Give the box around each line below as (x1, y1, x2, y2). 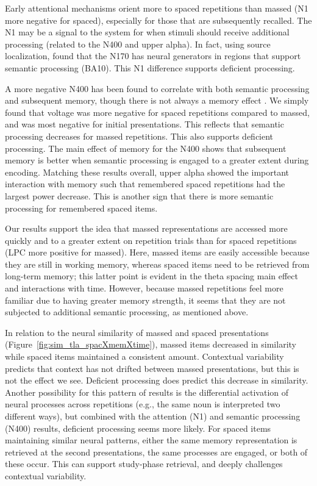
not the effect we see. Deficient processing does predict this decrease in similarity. (5, 374, 308, 387)
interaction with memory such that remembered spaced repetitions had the (5, 177, 285, 190)
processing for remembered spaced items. (5, 201, 158, 214)
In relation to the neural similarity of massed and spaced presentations (5, 326, 269, 338)
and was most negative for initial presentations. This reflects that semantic (5, 118, 284, 130)
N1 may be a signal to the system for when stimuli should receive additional (5, 26, 290, 38)
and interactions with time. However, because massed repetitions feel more (5, 282, 283, 295)
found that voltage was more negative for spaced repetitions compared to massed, (5, 105, 310, 118)
